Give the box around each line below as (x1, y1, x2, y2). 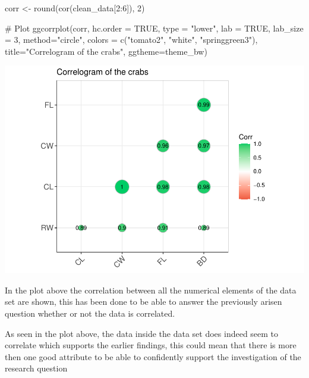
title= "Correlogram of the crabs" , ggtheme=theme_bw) (5, 45, 207, 57)
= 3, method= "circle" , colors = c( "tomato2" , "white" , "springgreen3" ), (5, 33, 258, 46)
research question (5, 362, 68, 374)
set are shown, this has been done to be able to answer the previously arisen (5, 295, 282, 308)
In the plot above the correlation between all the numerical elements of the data (5, 283, 297, 296)
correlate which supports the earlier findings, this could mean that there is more (5, 339, 297, 351)
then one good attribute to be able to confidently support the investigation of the (5, 350, 301, 363)
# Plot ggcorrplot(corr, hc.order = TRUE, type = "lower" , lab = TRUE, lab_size (5, 21, 304, 34)
